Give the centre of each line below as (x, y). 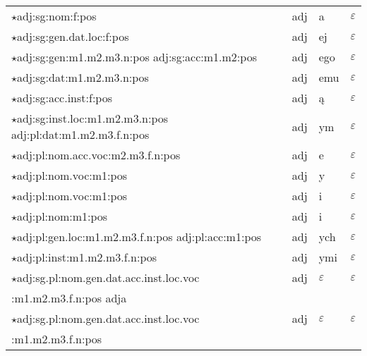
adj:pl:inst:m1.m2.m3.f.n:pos (87, 257)
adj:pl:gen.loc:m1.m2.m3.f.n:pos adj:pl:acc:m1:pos (139, 237)
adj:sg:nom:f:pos (57, 16)
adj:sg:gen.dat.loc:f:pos (73, 36)
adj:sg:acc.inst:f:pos (65, 98)
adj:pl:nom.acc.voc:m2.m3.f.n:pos (99, 155)
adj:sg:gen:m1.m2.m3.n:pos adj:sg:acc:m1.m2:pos (137, 57)
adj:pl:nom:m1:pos (62, 216)
